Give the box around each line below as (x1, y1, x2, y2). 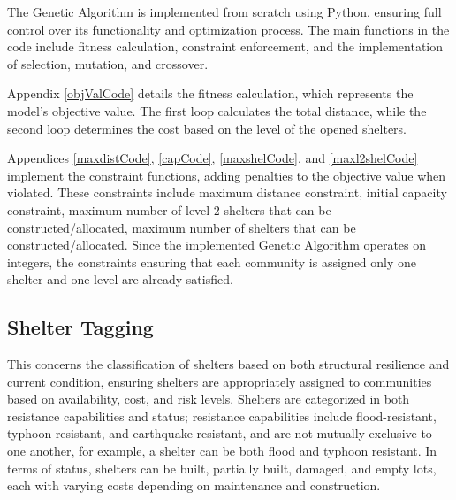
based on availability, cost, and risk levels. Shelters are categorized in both (7, 389, 410, 408)
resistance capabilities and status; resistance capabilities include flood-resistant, (7, 406, 437, 425)
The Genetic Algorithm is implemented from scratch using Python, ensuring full (7, 3, 442, 20)
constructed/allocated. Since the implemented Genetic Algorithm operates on (7, 235, 427, 254)
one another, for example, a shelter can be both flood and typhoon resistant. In (7, 442, 437, 460)
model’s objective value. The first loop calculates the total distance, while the (7, 101, 427, 119)
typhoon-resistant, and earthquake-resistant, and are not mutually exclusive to (7, 424, 432, 442)
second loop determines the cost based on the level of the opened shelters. (7, 119, 407, 137)
